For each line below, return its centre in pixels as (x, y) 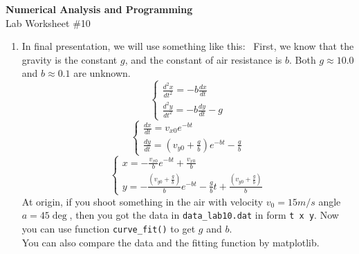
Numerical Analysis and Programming (99, 9)
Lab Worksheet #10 (48, 22)
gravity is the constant (70, 59)
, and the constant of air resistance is (203, 59)
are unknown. (102, 73)
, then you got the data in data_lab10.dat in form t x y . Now (204, 215)
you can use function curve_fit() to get (109, 229)
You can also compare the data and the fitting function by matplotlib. (171, 242)
